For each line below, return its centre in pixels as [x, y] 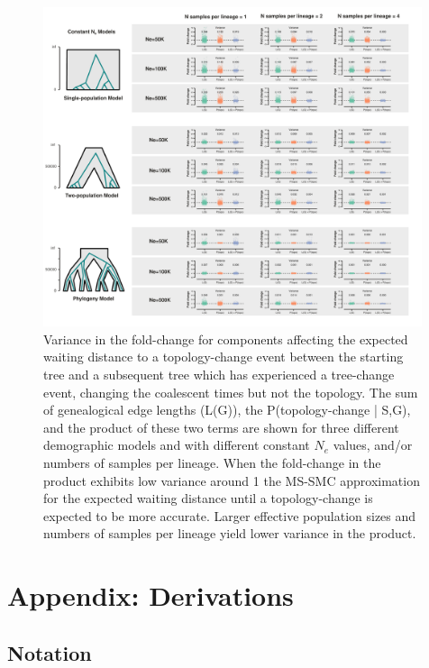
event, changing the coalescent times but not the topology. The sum [231, 392]
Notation [50, 652]
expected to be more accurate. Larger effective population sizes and [230, 515]
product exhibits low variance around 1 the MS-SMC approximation [232, 480]
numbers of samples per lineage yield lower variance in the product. [230, 533]
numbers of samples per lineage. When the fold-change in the [212, 462]
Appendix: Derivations [151, 595]
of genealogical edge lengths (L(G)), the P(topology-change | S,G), [227, 410]
